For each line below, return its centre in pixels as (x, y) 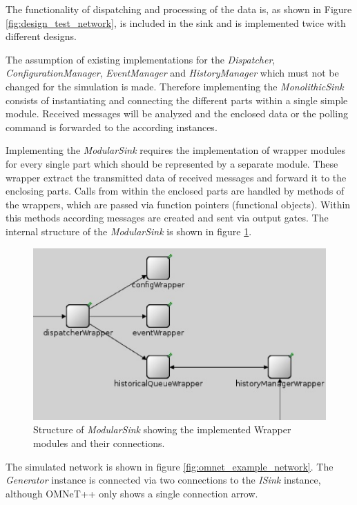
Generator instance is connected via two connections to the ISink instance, (163, 480)
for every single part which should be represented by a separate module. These (172, 163)
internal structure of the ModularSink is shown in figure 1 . (129, 231)
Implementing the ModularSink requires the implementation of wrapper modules (176, 150)
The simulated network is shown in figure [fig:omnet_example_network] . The (170, 466)
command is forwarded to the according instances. (112, 127)
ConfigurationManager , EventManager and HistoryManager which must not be (172, 73)
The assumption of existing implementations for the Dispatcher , (141, 59)
